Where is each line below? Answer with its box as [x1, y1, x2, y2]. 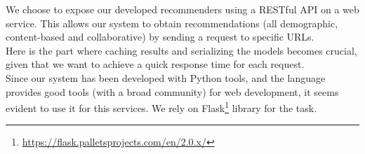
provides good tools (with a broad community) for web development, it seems [6, 84, 339, 99]
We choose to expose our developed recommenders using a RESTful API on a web [6, 2, 359, 16]
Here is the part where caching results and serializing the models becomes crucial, [6, 43, 357, 57]
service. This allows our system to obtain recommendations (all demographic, [6, 15, 338, 30]
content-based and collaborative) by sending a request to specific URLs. [6, 29, 314, 44]
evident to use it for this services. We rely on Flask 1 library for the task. [6, 99, 317, 115]
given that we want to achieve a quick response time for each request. [6, 57, 305, 71]
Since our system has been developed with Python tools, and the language [6, 70, 326, 85]
